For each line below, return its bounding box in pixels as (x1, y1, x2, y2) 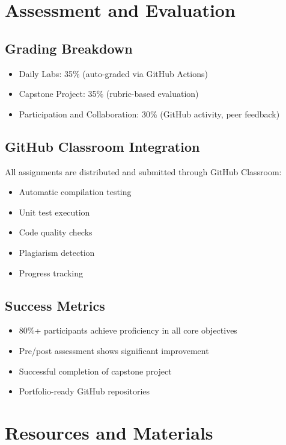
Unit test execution (19, 205, 90, 218)
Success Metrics (5, 296, 105, 314)
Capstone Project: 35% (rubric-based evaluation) (19, 87, 199, 100)
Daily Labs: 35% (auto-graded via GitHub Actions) (19, 67, 208, 79)
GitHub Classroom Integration (5, 137, 200, 155)
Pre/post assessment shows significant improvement (19, 344, 209, 356)
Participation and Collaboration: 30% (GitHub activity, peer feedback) (19, 107, 280, 120)
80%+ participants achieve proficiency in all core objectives (19, 324, 237, 337)
